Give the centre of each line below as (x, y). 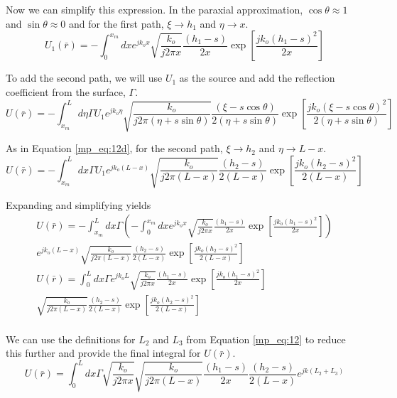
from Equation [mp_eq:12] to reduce (266, 339)
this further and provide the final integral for (103, 353)
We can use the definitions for (71, 339)
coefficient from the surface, (66, 91)
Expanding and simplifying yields (78, 204)
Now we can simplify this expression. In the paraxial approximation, (154, 9)
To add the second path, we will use (84, 78)
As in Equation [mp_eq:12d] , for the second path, (114, 148)
